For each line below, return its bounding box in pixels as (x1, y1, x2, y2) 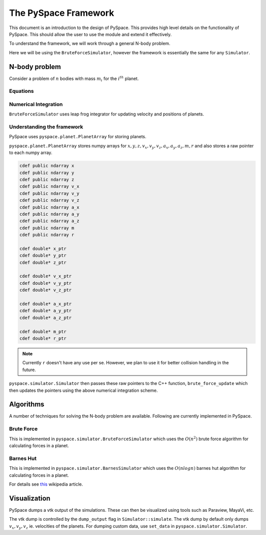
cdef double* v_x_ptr (19, 273, 72, 279)
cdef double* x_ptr (19, 246, 66, 251)
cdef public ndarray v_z (19, 197, 80, 203)
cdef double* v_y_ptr (19, 280, 72, 286)
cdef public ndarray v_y (19, 191, 80, 196)
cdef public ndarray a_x (19, 204, 80, 210)
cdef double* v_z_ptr (19, 287, 72, 293)
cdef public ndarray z (19, 177, 74, 183)
